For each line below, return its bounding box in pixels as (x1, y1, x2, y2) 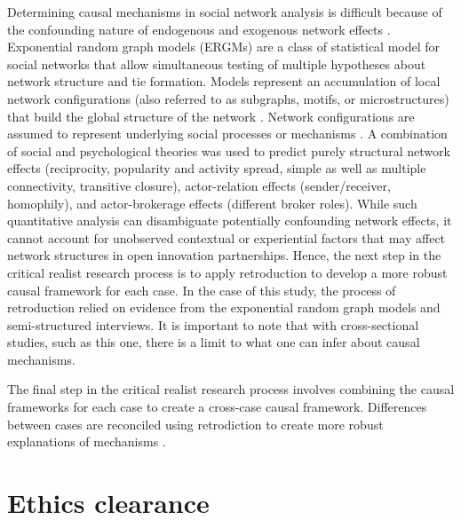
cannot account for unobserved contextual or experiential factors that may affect (7, 228, 446, 247)
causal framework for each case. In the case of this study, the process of (7, 280, 396, 299)
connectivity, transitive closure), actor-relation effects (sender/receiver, (7, 176, 391, 194)
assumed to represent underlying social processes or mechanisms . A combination (7, 124, 448, 143)
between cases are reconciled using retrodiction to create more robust (7, 414, 384, 433)
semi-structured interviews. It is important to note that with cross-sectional (7, 315, 419, 334)
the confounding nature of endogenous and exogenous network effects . (7, 20, 391, 38)
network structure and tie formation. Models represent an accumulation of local (7, 72, 441, 91)
